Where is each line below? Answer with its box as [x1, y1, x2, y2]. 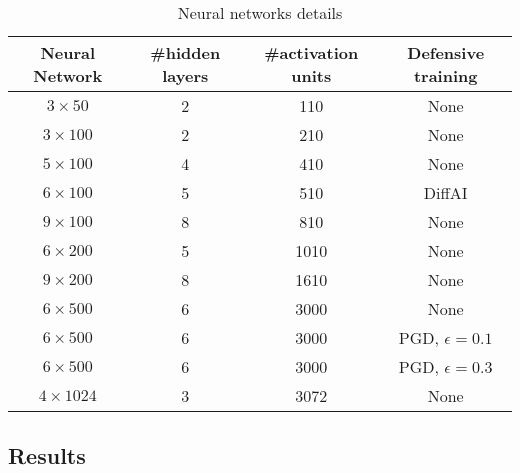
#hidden [150, 41, 221, 64]
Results [8, 440, 86, 471]
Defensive [407, 41, 485, 64]
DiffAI [423, 181, 468, 204]
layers [162, 64, 209, 87]
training [413, 64, 478, 87]
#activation [264, 41, 359, 64]
